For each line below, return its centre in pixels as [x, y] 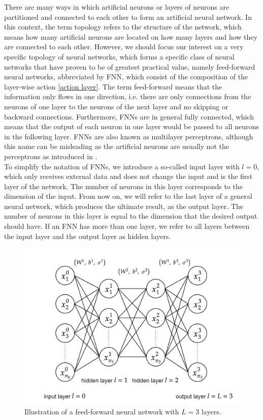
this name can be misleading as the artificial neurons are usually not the [117, 146]
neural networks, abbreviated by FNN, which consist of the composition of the [126, 77]
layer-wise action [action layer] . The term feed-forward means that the [113, 86]
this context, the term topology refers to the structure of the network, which [123, 27]
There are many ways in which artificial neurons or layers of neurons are [117, 7]
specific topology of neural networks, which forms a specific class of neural [119, 56]
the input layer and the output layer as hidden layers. [88, 236]
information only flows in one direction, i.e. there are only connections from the [128, 96]
